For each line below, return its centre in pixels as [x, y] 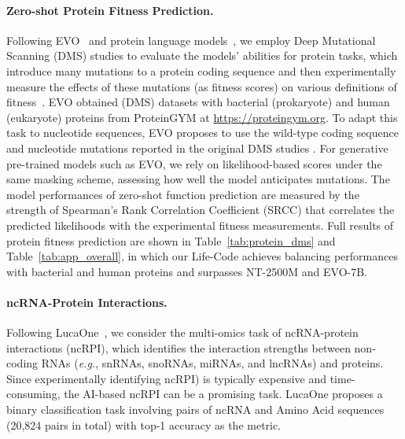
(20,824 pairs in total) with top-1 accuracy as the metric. [144, 424]
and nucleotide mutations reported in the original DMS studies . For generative [197, 148]
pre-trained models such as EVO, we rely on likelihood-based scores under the [194, 163]
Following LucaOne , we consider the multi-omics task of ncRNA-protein [182, 332]
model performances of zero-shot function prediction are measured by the [183, 194]
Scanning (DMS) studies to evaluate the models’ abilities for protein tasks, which [202, 55]
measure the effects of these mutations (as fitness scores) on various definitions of [202, 86]
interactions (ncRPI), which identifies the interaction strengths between [179, 347]
